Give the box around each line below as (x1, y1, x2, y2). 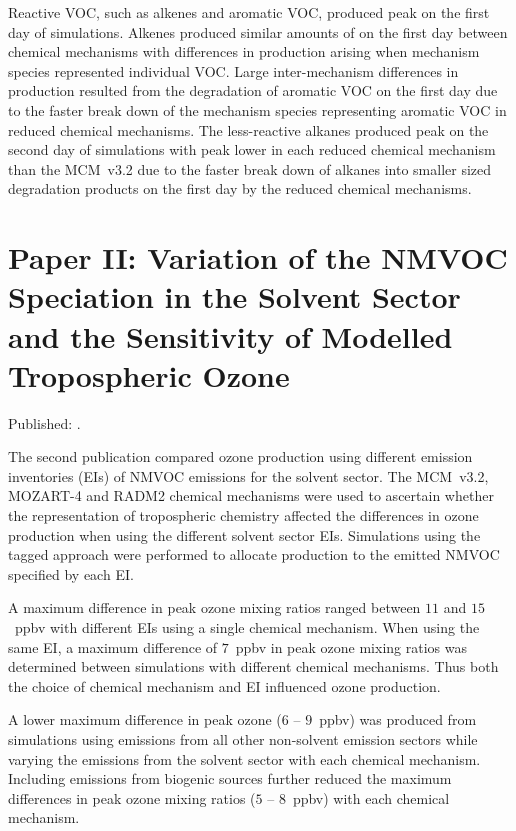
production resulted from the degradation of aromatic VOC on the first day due (8, 80, 498, 101)
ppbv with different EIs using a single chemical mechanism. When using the (14, 616, 480, 637)
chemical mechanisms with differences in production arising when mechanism (8, 41, 480, 62)
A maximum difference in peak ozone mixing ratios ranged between (8, 597, 421, 618)
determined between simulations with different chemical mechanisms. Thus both (8, 656, 499, 677)
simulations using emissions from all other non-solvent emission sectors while (8, 728, 478, 749)
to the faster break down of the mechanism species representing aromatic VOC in (8, 99, 507, 120)
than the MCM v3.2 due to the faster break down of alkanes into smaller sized (8, 158, 492, 179)
